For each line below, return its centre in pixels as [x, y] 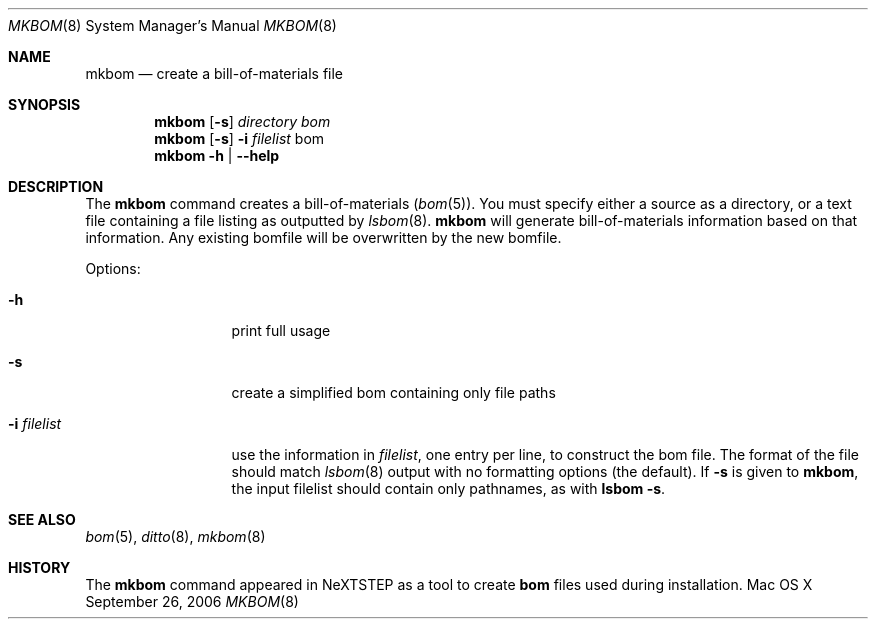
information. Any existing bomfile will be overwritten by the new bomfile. [323, 237]
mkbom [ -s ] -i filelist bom [239, 138]
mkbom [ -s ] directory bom [242, 121]
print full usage [281, 330]
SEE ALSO [42, 519]
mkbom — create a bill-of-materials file [214, 73]
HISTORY [39, 567]
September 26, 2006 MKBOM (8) [192, 601]
